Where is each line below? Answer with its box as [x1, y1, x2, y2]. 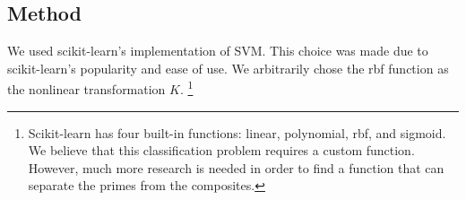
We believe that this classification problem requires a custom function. [28, 141, 415, 160]
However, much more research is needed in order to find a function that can [28, 158, 444, 177]
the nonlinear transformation [7, 80, 166, 99]
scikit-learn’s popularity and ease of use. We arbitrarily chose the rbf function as [7, 58, 449, 77]
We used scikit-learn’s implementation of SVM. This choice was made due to [7, 41, 428, 60]
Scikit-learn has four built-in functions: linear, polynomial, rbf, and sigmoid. [28, 123, 446, 142]
